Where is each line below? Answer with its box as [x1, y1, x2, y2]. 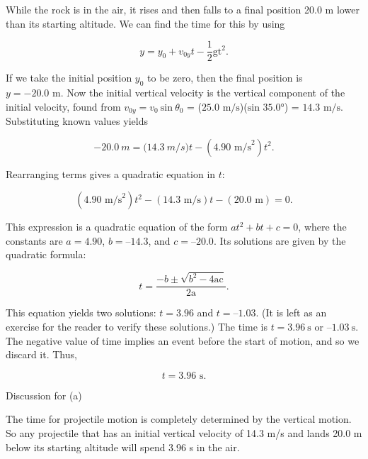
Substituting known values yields [6, 114, 148, 128]
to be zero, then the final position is [147, 70, 303, 85]
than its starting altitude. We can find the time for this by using [6, 16, 285, 31]
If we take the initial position [6, 70, 132, 85]
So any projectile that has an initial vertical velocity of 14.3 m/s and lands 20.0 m [6, 425, 362, 440]
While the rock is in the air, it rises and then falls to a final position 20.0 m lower [6, 2, 360, 16]
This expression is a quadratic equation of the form [6, 219, 228, 234]
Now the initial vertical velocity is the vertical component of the [67, 85, 345, 100]
